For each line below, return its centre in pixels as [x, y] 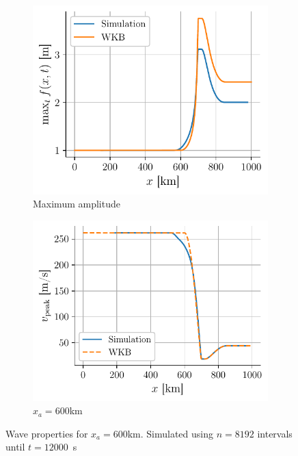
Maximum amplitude [77, 204]
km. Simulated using [171, 433]
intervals [275, 433]
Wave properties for [47, 433]
